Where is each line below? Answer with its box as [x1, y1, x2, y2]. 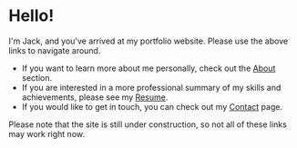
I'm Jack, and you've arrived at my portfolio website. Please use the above [8, 35, 289, 46]
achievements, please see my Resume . [21, 92, 169, 103]
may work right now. [8, 128, 86, 139]
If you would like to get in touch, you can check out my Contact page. [21, 101, 283, 112]
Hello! [8, 5, 55, 26]
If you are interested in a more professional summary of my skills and [21, 82, 282, 93]
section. [21, 72, 53, 83]
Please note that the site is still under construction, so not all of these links [8, 119, 288, 130]
